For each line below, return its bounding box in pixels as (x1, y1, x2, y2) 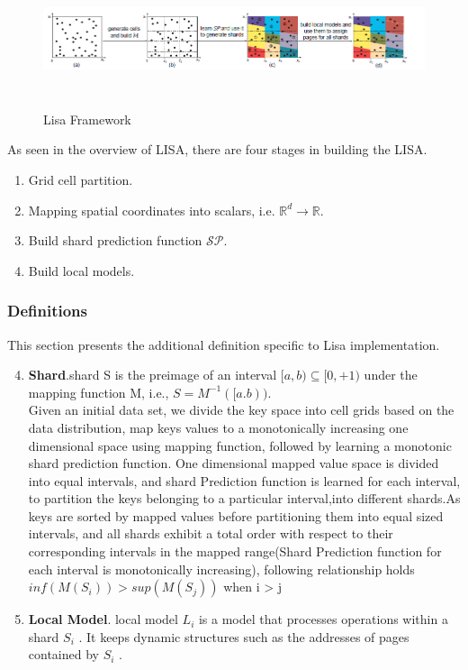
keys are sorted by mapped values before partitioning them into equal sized (28, 506, 444, 525)
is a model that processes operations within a (198, 610, 448, 629)
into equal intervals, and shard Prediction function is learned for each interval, (28, 471, 461, 490)
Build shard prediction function (28, 231, 202, 250)
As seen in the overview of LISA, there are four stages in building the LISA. (7, 140, 427, 159)
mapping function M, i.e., (28, 382, 169, 401)
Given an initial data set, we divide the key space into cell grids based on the (28, 400, 454, 419)
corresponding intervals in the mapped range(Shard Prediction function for (28, 542, 442, 561)
